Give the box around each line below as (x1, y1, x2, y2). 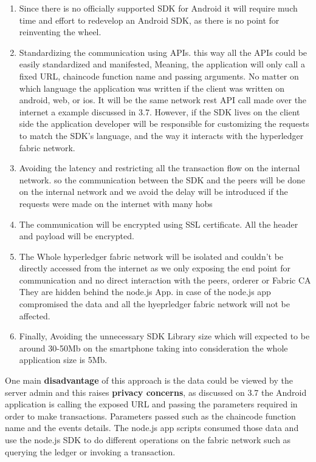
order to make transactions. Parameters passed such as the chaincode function (5, 409, 296, 422)
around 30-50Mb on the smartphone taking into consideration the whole (19, 341, 288, 354)
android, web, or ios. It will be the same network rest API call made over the (19, 93, 307, 106)
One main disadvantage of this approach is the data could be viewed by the (5, 374, 294, 387)
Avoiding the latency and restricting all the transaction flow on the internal (19, 161, 300, 174)
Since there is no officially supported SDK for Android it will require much (19, 2, 298, 14)
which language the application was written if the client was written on (19, 81, 284, 94)
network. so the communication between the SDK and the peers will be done (19, 173, 305, 186)
